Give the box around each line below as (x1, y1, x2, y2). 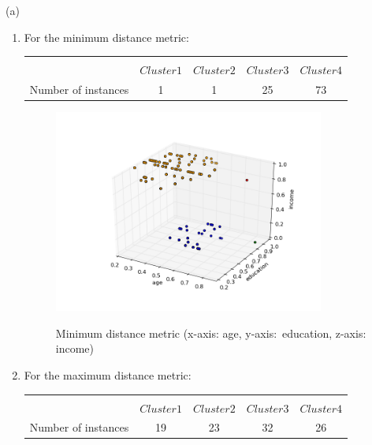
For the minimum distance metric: (24, 28, 189, 45)
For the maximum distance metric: (24, 366, 192, 383)
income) (55, 340, 95, 357)
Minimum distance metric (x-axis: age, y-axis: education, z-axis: (55, 324, 366, 341)
